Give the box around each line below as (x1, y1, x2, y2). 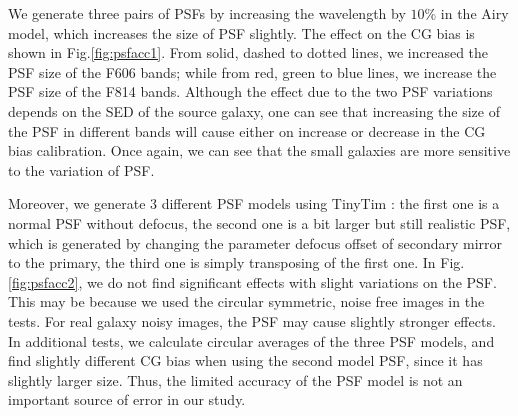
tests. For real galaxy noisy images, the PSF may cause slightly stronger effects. (8, 310, 496, 331)
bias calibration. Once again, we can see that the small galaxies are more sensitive (8, 140, 511, 161)
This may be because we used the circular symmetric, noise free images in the (8, 291, 485, 312)
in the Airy (440, 3, 509, 23)
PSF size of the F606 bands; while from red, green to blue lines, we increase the (8, 61, 497, 82)
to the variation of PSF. (8, 159, 155, 180)
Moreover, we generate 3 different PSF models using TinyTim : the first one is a (8, 193, 500, 214)
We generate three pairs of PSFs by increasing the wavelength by (8, 3, 406, 23)
